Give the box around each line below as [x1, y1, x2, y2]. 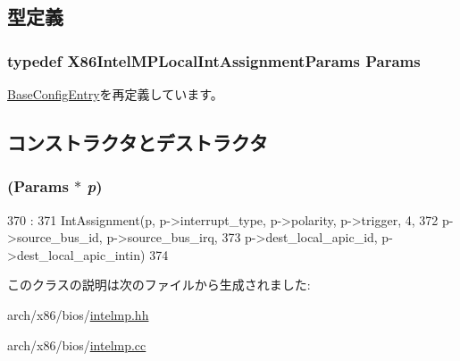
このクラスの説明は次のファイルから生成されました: [7, 275, 311, 294]
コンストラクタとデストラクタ [7, 128, 268, 155]
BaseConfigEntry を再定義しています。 [7, 85, 223, 103]
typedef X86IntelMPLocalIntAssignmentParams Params [7, 49, 421, 71]
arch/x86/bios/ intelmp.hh [7, 305, 149, 323]
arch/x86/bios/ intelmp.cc [7, 335, 146, 354]
